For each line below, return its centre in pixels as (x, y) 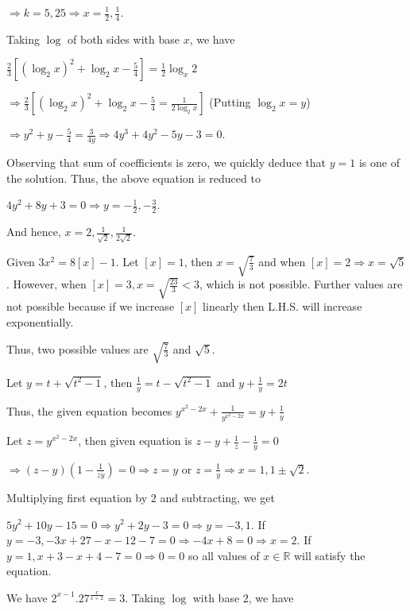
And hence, (34, 232)
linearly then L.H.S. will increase (282, 306)
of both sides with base (124, 39)
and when (282, 261)
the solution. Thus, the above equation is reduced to (133, 178)
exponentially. (40, 322)
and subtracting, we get (217, 497)
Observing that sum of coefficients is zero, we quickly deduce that (166, 162)
